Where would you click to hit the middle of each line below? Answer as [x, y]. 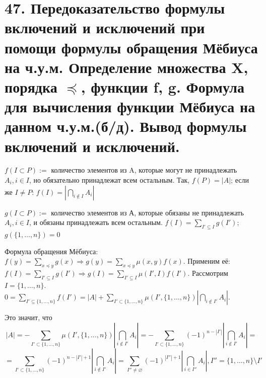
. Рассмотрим [208, 273]
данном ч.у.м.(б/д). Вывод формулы [126, 126]
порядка [31, 86]
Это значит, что [28, 317]
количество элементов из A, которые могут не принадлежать [144, 170]
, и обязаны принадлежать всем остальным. [96, 222]
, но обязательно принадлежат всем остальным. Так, [110, 180]
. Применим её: [207, 261]
